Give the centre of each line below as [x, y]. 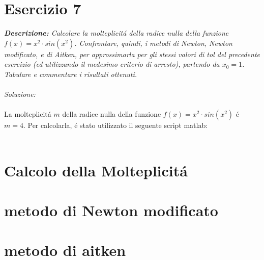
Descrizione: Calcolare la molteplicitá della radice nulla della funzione [116, 33]
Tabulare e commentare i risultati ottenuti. [71, 74]
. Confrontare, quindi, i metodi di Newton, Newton [153, 43]
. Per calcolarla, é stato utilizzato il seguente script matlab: [115, 125]
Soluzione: [20, 94]
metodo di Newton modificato [111, 210]
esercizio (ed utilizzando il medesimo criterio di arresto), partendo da [112, 64]
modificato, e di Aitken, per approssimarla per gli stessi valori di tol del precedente [132, 54]
